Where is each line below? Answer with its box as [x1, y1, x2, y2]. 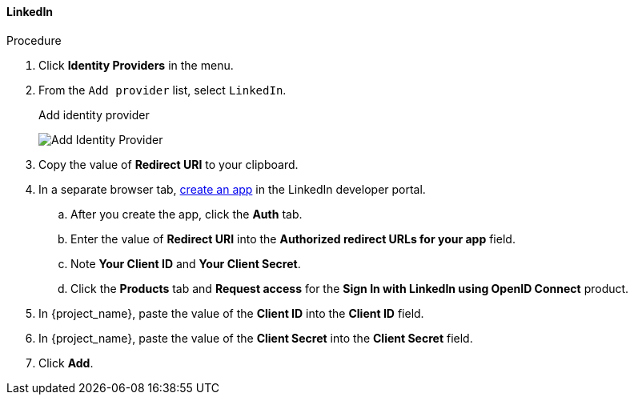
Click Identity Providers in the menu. [38, 58, 234, 72]
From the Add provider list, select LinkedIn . [38, 82, 287, 97]
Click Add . [38, 355, 94, 370]
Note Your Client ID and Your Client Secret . [70, 256, 301, 271]
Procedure [6, 33, 62, 47]
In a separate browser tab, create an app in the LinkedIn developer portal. [38, 182, 426, 196]
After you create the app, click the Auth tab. [70, 207, 303, 221]
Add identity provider [38, 107, 150, 122]
